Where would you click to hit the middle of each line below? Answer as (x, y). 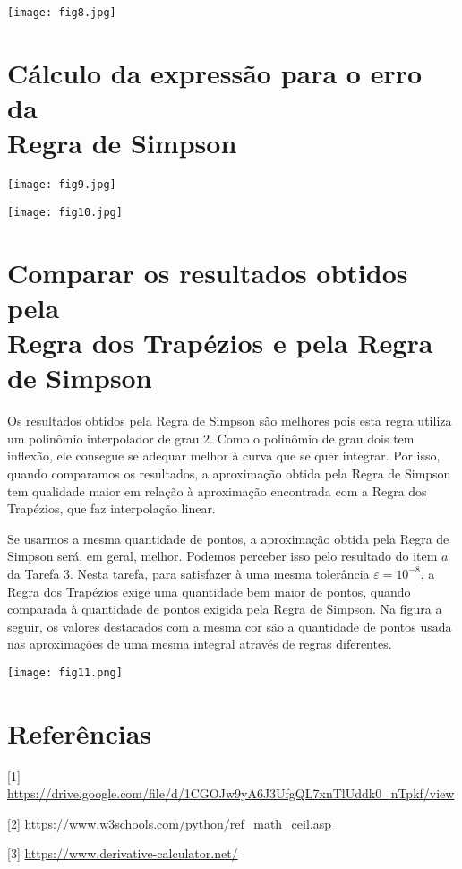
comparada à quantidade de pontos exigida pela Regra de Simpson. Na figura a (225, 609)
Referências (80, 732)
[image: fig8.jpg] (62, 13)
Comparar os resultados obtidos (208, 272)
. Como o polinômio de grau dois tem (312, 438)
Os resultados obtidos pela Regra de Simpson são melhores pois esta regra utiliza (230, 421)
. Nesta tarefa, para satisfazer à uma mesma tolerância (220, 573)
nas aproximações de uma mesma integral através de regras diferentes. (200, 644)
